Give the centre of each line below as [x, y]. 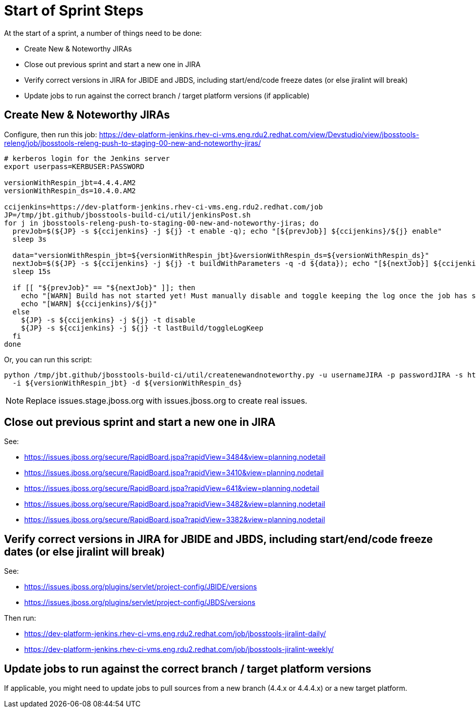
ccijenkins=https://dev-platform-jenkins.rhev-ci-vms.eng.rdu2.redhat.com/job [164, 207]
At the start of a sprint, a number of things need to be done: [103, 33]
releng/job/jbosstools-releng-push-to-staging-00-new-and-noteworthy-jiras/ [133, 143]
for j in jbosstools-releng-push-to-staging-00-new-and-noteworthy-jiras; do [161, 223]
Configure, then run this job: [51, 134]
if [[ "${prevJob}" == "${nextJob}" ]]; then [104, 287]
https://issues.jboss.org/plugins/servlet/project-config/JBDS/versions [140, 603]
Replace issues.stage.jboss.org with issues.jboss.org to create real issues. [167, 400]
